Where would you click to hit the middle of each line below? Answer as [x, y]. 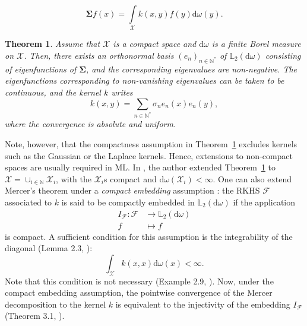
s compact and [130, 178]
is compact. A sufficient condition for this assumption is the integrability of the [149, 236]
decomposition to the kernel [56, 304]
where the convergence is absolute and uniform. [91, 124]
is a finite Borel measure [256, 44]
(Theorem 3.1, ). [35, 316]
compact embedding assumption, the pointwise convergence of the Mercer [139, 292]
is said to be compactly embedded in [128, 202]
